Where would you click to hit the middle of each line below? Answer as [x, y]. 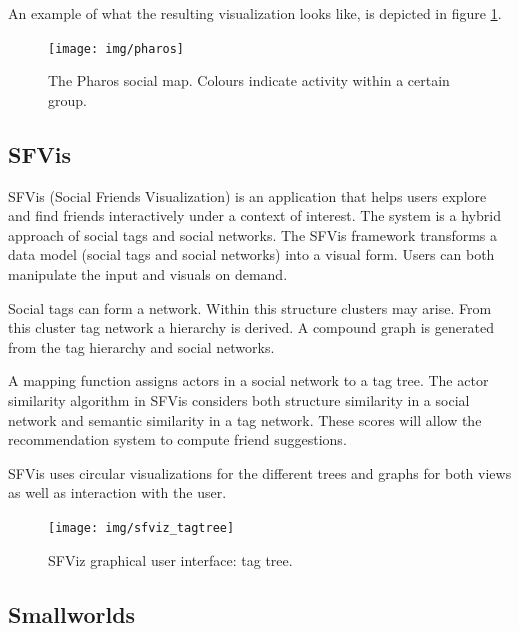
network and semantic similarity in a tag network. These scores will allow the [245, 419]
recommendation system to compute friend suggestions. [177, 439]
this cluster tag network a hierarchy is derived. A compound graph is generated [251, 327]
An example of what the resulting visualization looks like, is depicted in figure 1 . [255, 13]
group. [67, 99]
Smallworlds [72, 613]
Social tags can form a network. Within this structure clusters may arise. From [250, 307]
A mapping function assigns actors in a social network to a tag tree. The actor [248, 380]
